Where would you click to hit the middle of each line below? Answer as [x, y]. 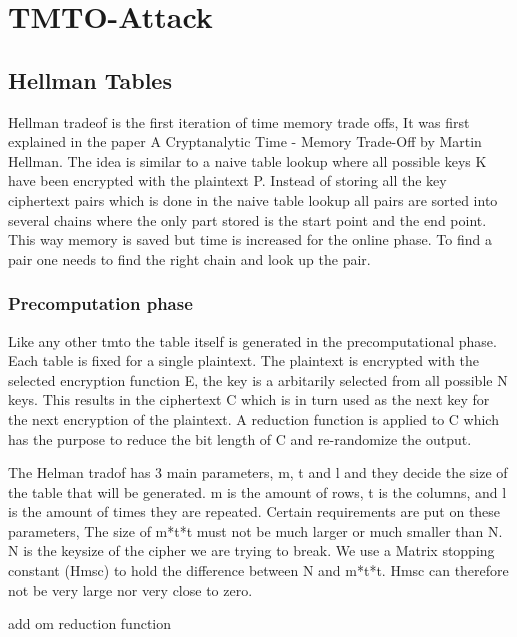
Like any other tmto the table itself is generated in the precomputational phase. [252, 340]
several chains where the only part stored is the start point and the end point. [247, 219]
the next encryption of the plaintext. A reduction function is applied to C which [253, 418]
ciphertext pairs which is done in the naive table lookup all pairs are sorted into [253, 199]
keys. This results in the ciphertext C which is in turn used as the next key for [249, 399]
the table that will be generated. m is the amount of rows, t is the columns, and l [257, 491]
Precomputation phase [100, 303]
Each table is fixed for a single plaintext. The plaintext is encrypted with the [244, 360]
